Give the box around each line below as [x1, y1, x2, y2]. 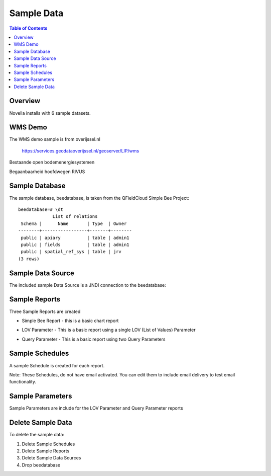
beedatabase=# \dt [18, 206, 64, 212]
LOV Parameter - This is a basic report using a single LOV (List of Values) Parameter [22, 327, 196, 333]
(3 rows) [18, 256, 40, 262]
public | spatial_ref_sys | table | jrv [21, 249, 121, 255]
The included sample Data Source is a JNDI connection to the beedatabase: [9, 282, 167, 288]
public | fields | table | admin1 [21, 242, 130, 248]
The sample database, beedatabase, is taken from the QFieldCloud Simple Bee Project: [9, 195, 189, 201]
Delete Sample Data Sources [22, 455, 81, 461]
